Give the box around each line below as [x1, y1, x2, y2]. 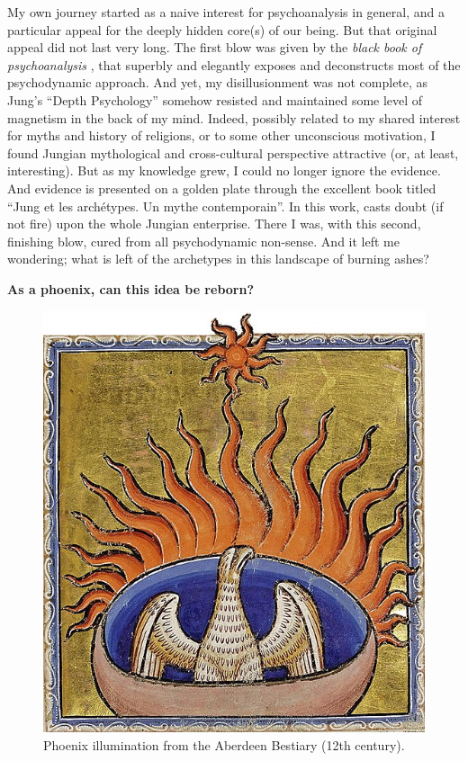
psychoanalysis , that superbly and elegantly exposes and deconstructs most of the [7, 55, 461, 74]
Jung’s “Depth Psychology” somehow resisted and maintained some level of [7, 90, 423, 109]
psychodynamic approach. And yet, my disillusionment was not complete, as [7, 73, 428, 92]
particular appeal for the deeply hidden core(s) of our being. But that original [7, 20, 437, 39]
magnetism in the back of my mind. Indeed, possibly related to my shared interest [7, 108, 461, 127]
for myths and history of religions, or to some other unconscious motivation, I [7, 126, 436, 145]
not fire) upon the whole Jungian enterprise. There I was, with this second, [7, 214, 421, 233]
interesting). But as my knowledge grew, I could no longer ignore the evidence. [7, 161, 441, 180]
